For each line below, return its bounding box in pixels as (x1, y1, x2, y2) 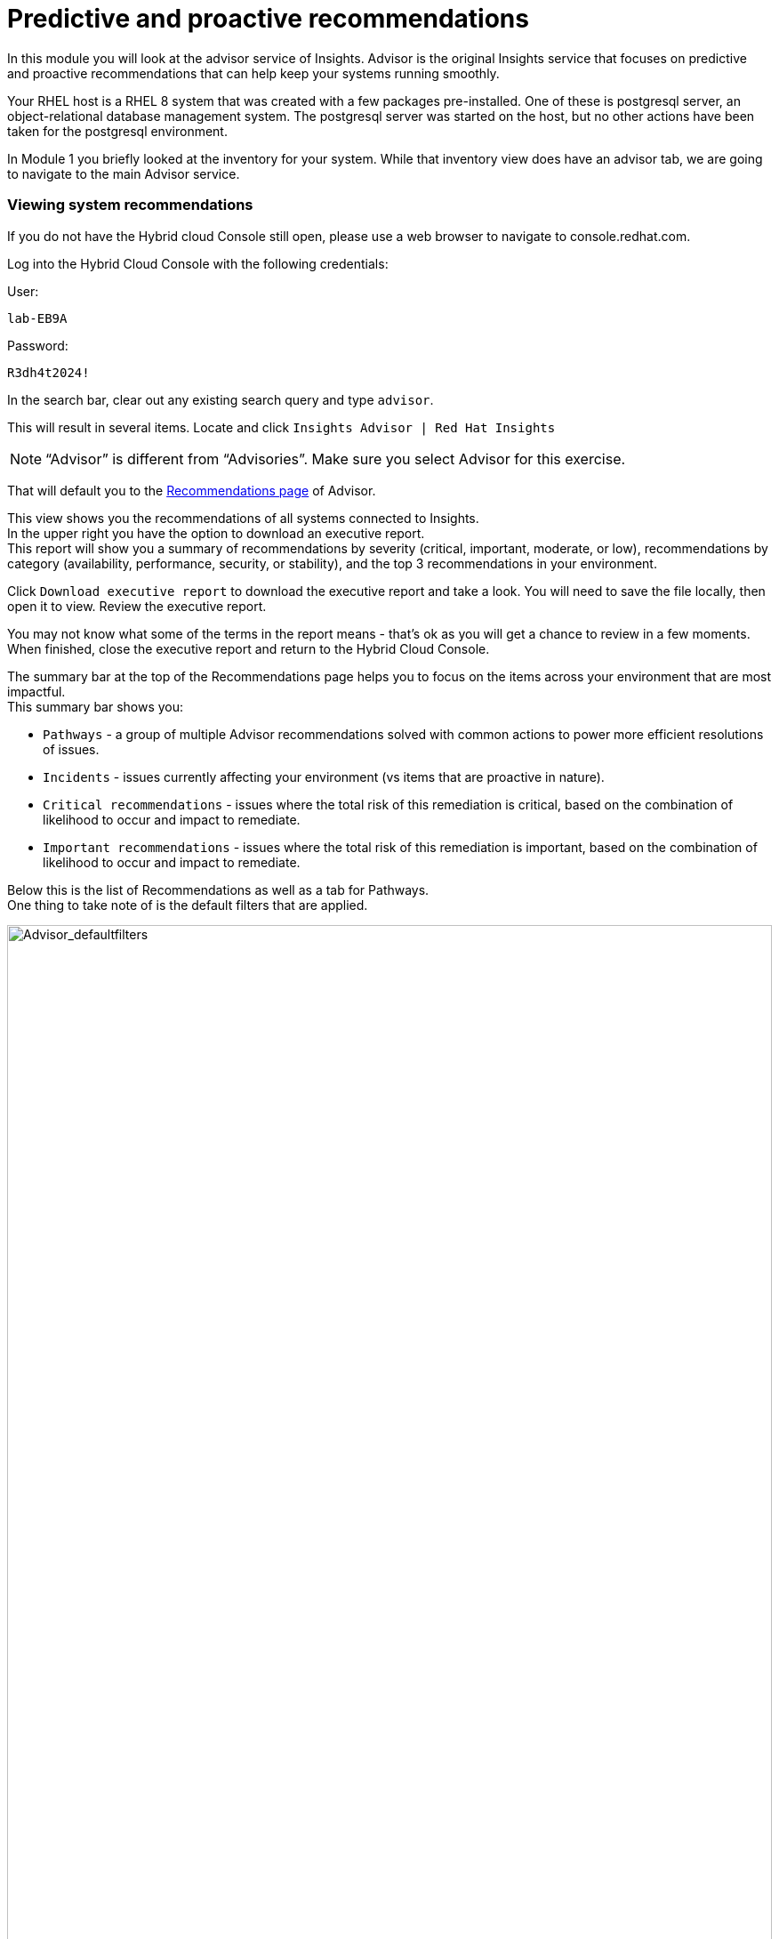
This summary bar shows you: (7, 698, 184, 714)
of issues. (43, 741, 100, 757)
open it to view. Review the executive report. (7, 598, 267, 614)
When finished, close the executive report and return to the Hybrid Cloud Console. (7, 640, 490, 656)
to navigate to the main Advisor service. (7, 165, 240, 181)
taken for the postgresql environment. (7, 123, 228, 139)
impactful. (7, 683, 66, 699)
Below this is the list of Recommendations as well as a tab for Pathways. (7, 881, 430, 897)
